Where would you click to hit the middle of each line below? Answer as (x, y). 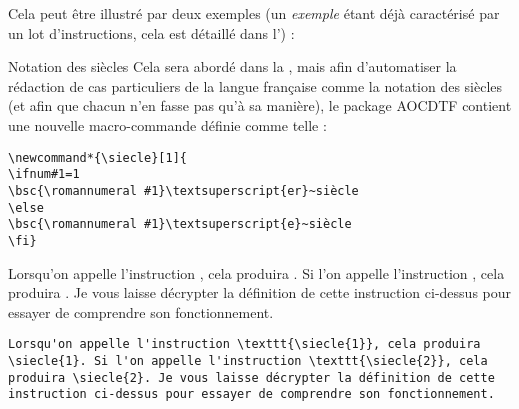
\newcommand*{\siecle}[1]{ (97, 157)
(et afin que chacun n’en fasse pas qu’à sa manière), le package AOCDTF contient (260, 105)
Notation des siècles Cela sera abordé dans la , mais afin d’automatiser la (232, 66)
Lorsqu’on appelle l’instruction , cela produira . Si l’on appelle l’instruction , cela (256, 272)
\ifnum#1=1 (44, 174)
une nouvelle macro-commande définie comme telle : (167, 124)
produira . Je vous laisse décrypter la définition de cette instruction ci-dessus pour (260, 292)
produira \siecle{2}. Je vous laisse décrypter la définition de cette (251, 377)
